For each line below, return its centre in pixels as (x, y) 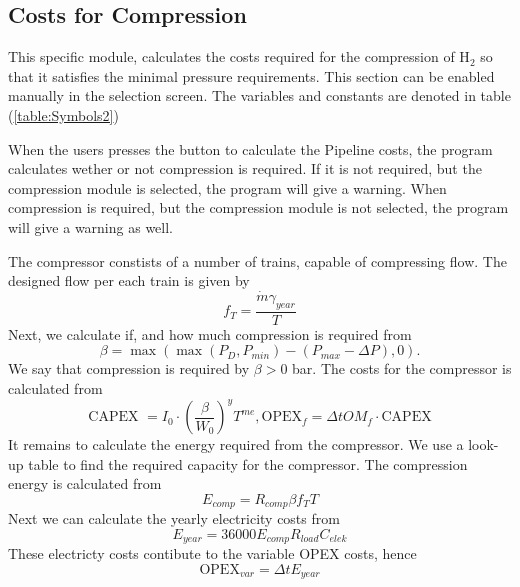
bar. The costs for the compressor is (402, 368)
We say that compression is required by (129, 368)
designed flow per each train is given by (129, 280)
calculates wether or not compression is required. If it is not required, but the (245, 168)
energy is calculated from (85, 483)
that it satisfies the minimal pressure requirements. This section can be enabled (251, 75)
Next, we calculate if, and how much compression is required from (210, 333)
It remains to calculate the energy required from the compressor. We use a (236, 444)
